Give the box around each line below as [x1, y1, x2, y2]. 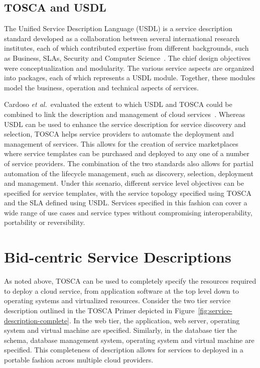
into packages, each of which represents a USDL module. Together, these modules [4, 72, 255, 83]
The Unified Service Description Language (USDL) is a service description [4, 23, 232, 34]
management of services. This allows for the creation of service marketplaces [4, 138, 238, 149]
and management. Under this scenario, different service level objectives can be [4, 178, 244, 188]
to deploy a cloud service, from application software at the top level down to [4, 285, 239, 296]
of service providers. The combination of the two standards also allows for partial [4, 158, 253, 168]
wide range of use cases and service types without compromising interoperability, [4, 207, 252, 217]
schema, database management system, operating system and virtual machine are [4, 334, 254, 345]
